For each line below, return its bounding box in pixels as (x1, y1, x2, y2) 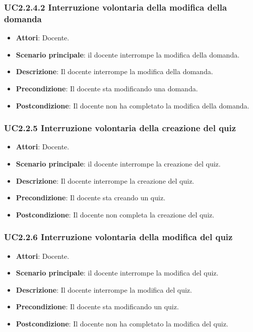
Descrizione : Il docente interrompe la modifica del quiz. (16, 284, 192, 295)
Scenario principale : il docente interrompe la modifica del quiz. (16, 267, 219, 278)
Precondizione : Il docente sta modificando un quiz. (16, 301, 179, 312)
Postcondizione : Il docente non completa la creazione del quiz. (16, 209, 215, 219)
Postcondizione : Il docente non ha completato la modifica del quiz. (16, 318, 228, 328)
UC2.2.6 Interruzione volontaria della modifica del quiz (4, 231, 233, 243)
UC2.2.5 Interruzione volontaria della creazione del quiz (4, 122, 236, 134)
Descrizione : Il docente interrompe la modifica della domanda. (16, 66, 213, 77)
